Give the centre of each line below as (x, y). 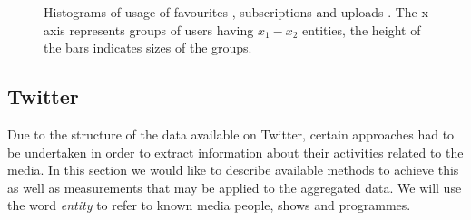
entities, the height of (362, 29)
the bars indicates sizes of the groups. (148, 48)
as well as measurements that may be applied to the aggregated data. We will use (235, 187)
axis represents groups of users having (149, 29)
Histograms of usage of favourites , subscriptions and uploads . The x (236, 12)
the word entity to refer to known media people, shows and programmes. (209, 205)
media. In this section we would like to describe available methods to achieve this (233, 170)
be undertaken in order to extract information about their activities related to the (235, 152)
